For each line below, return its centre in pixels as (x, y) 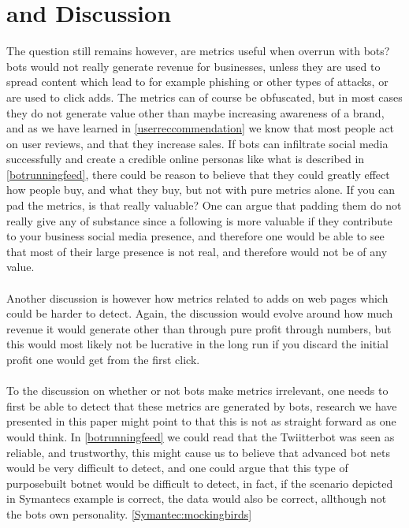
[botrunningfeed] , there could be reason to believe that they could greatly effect (198, 174)
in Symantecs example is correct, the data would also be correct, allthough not (197, 498)
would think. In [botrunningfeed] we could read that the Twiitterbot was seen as (201, 436)
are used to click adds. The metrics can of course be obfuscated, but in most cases (204, 97)
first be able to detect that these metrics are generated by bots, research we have (202, 405)
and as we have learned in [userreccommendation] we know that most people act (200, 128)
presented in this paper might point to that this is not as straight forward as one (201, 421)
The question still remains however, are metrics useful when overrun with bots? (198, 51)
